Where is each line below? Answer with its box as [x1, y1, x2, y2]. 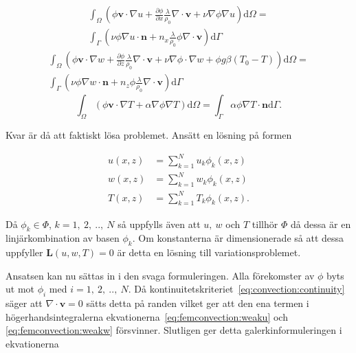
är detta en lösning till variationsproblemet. [117, 245, 301, 260]
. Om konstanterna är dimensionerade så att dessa [132, 231, 344, 245]
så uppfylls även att [118, 216, 201, 231]
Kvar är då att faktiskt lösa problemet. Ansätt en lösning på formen [5, 127, 292, 141]
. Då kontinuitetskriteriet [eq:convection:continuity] [128, 282, 345, 296]
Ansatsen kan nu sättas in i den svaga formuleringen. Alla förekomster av [5, 268, 315, 282]
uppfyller [5, 245, 43, 260]
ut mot [5, 282, 34, 296]
